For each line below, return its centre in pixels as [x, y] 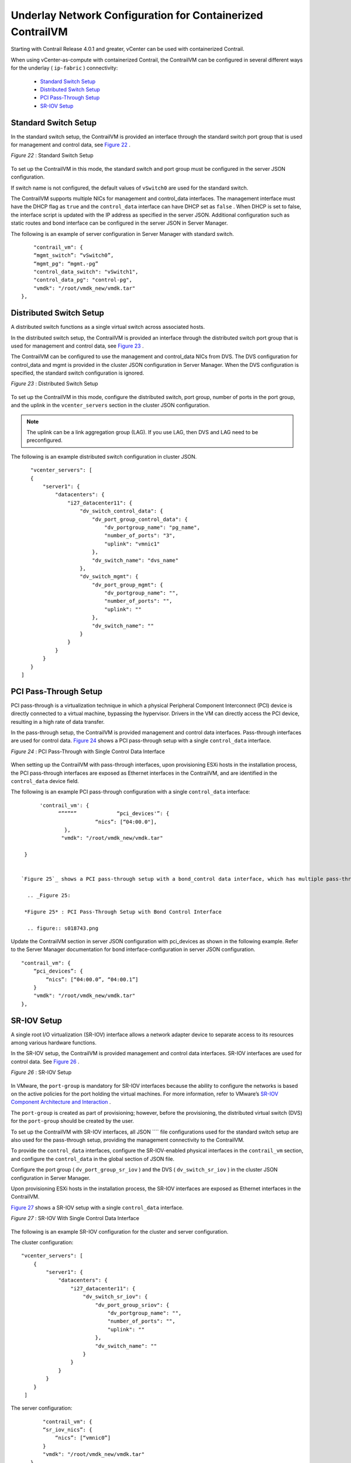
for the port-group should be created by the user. [73, 1121]
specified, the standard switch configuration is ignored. [78, 373]
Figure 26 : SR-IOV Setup [41, 1072]
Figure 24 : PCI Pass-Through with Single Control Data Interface [88, 751]
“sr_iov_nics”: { [68, 1430]
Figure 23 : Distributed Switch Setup [54, 384]
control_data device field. [45, 781]
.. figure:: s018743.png [63, 928]
